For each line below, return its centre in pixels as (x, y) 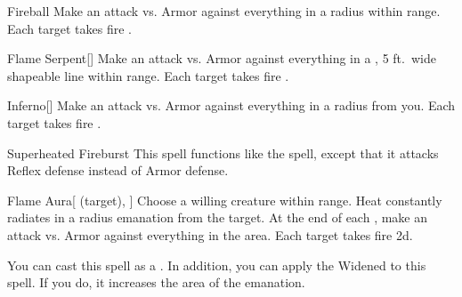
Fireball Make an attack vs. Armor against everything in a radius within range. (224, 11)
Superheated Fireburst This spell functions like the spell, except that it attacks (223, 153)
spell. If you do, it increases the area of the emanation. (156, 282)
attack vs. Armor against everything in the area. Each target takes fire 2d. (210, 234)
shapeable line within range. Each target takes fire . (148, 75)
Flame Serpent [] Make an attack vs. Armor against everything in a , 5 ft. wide (222, 58)
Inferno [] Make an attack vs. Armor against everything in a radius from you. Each (231, 105)
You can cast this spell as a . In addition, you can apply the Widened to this (217, 265)
